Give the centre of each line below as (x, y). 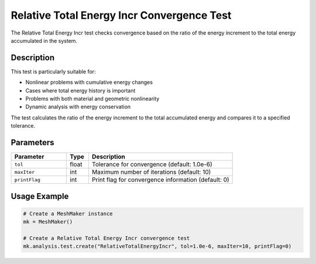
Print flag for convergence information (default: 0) (160, 180)
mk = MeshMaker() (48, 222)
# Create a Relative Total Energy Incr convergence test (107, 238)
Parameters (32, 143)
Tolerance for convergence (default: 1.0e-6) (152, 164)
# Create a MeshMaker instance (68, 213)
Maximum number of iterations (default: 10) (151, 172)
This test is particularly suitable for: (53, 71)
